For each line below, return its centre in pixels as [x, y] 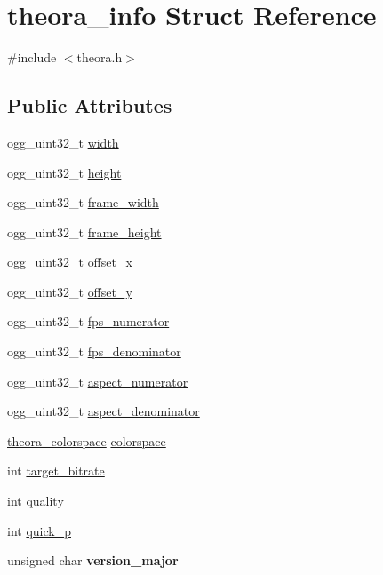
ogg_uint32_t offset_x [70, 262]
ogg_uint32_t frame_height [84, 232]
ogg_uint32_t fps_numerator [88, 321]
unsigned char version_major [93, 560]
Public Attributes [90, 105]
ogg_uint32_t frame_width [83, 202]
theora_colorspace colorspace [87, 440]
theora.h [100, 57]
